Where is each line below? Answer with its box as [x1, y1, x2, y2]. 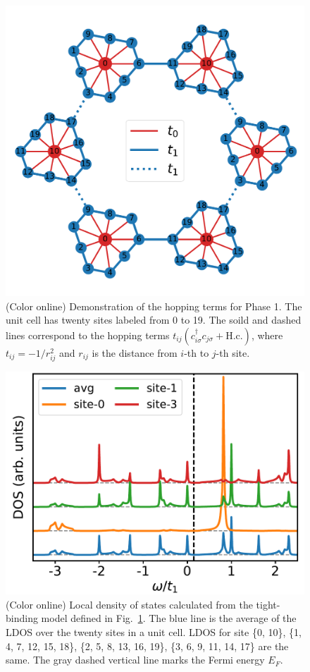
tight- [256, 597, 280, 611]
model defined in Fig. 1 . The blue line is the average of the [41, 611, 297, 625]
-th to [184, 345, 209, 360]
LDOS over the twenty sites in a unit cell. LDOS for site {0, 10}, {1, [6, 624, 302, 639]
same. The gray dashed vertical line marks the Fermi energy [6, 652, 265, 667]
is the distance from [92, 345, 178, 360]
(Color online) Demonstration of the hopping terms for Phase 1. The [6, 298, 302, 313]
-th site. [216, 345, 250, 360]
